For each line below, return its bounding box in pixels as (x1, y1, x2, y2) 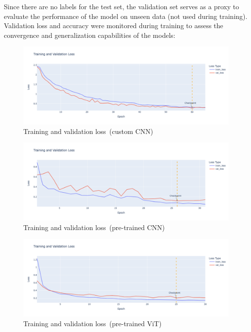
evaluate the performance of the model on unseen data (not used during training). (4, 11, 248, 21)
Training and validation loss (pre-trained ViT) (23, 318, 162, 328)
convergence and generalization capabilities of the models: (4, 30, 175, 40)
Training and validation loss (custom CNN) (23, 126, 153, 136)
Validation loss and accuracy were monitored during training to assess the (4, 20, 223, 31)
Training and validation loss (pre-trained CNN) (23, 222, 165, 232)
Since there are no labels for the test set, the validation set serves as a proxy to (4, 1, 239, 11)
